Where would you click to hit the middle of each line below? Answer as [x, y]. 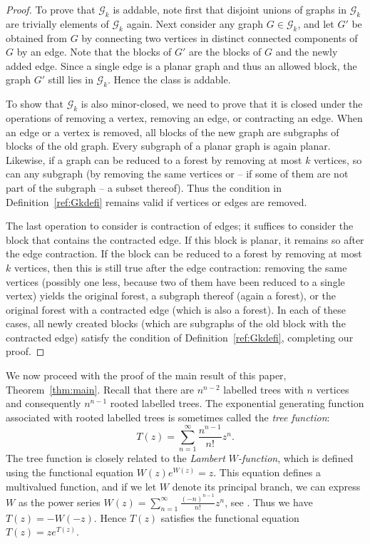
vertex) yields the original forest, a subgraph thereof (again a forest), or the [171, 296]
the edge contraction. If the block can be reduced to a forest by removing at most [184, 253]
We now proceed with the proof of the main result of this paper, [146, 375]
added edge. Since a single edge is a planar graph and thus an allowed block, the [181, 65]
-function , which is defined [296, 458]
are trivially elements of [57, 23]
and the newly [307, 52]
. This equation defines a [267, 472]
